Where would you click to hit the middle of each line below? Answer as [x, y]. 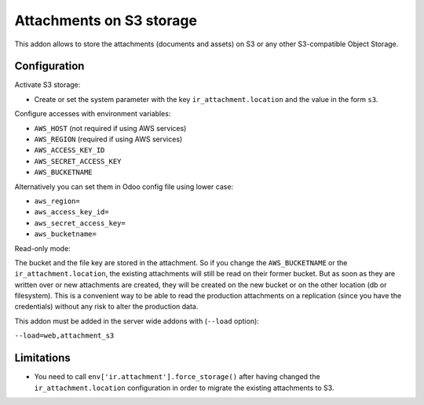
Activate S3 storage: [48, 85]
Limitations [42, 358]
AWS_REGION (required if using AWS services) [108, 139]
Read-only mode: [42, 248]
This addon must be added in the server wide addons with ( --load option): [137, 321]
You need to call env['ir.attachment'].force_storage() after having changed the [177, 377]
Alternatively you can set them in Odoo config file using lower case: [124, 186]
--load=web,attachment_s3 [64, 336]
